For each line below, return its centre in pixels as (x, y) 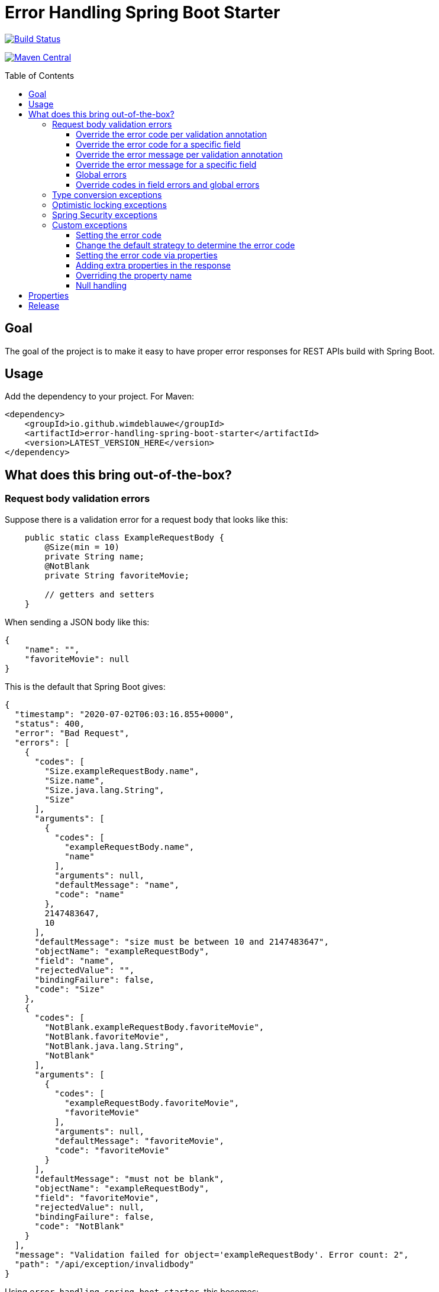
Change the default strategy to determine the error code (185, 245)
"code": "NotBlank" (80, 1226)
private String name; (95, 556)
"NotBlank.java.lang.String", (114, 1046)
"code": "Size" (70, 989)
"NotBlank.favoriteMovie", (107, 1036)
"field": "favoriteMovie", (97, 1197)
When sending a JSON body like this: (77, 622)
